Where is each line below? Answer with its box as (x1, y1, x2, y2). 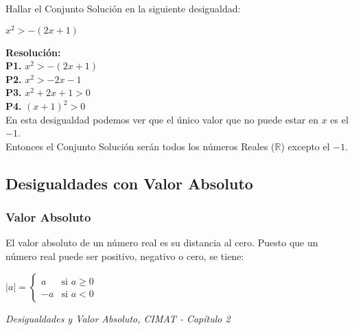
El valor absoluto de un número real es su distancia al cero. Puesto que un (5, 235, 318, 250)
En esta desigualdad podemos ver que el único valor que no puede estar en (5, 112, 318, 126)
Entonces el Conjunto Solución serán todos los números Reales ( (5, 139, 275, 153)
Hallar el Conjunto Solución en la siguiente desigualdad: (5, 1, 241, 15)
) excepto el (281, 139, 330, 153)
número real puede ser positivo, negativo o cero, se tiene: (5, 249, 244, 263)
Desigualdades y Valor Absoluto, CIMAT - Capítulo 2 (5, 311, 231, 325)
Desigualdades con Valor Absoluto (5, 172, 253, 193)
